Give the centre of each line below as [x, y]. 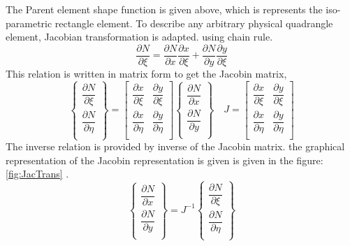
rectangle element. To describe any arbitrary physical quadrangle [194, 23]
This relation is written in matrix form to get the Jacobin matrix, [146, 73]
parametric [29, 23]
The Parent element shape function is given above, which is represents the [164, 9]
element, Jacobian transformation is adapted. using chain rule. [139, 37]
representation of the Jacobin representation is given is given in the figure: [165, 160]
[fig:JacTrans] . [37, 174]
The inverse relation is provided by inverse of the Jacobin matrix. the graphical [175, 146]
